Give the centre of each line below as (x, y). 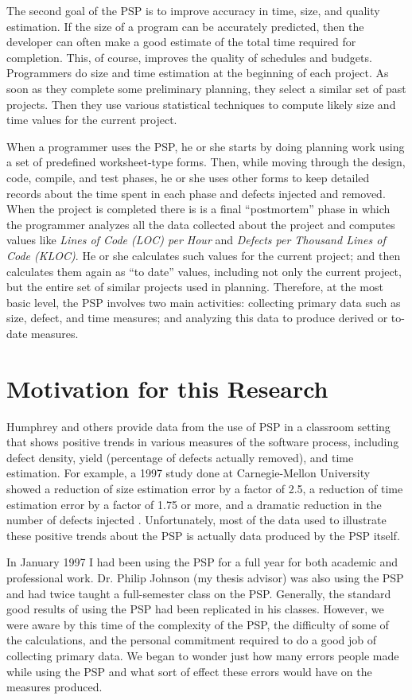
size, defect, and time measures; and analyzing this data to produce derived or (197, 318)
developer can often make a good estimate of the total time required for (181, 42)
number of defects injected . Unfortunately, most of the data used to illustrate (196, 520)
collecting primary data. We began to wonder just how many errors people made (203, 655)
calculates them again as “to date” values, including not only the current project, (204, 271)
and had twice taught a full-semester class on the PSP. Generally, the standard (199, 593)
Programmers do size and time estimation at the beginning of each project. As (198, 73)
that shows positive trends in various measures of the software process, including (203, 442)
